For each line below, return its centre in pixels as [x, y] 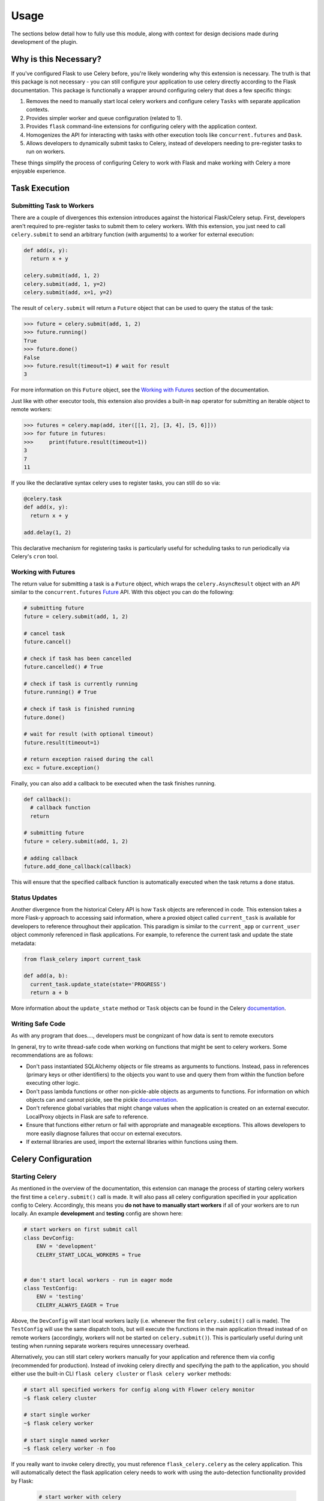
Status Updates [34, 898]
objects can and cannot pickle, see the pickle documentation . [102, 1100]
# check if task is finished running [79, 709]
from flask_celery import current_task [82, 959]
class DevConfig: [49, 1238]
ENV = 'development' [67, 1246]
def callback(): [48, 799]
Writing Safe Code [38, 1024]
